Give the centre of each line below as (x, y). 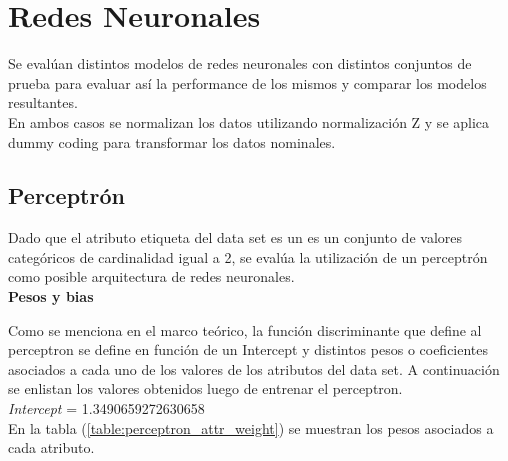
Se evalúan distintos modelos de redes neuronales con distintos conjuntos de (240, 63)
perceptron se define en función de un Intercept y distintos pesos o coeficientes (248, 349)
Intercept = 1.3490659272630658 (106, 408)
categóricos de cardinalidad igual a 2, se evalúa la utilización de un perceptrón (248, 256)
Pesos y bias (51, 296)
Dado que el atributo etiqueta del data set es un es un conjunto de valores (235, 237)
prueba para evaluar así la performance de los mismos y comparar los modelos (247, 82)
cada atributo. (51, 447)
